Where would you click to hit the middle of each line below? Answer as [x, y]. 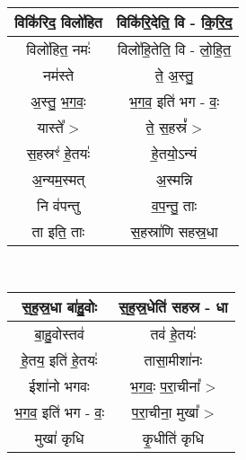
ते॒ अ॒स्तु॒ [174, 75]
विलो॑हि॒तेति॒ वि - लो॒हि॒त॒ [175, 49]
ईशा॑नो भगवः [59, 386]
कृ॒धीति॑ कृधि [173, 438]
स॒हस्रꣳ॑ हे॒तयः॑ [58, 153]
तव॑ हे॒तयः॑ [173, 334]
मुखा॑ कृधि [59, 438]
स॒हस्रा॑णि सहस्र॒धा [174, 231]
